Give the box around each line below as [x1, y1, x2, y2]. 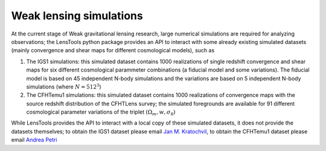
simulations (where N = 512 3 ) [26, 82, 102, 90]
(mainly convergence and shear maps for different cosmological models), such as [11, 47, 215, 54]
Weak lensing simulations [11, 9, 143, 22]
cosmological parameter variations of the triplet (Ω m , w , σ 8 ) [26, 108, 176, 117]
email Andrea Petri [11, 136, 57, 144]
